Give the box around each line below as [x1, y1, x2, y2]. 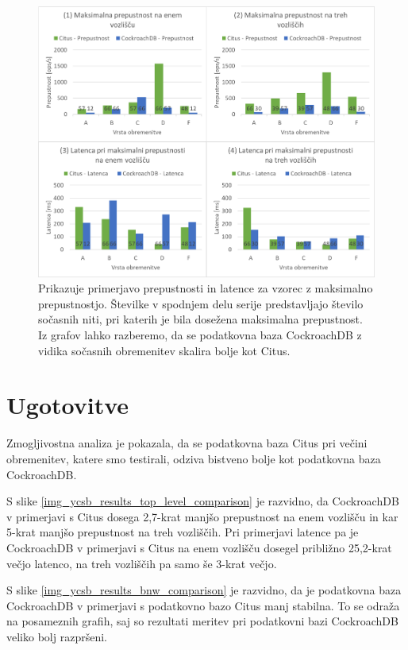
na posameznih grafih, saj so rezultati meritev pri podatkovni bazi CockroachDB [6, 613, 398, 629]
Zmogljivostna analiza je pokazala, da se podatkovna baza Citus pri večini [6, 435, 368, 451]
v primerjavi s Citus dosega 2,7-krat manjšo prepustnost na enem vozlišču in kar [6, 508, 398, 524]
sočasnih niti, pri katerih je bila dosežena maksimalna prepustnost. [38, 311, 363, 327]
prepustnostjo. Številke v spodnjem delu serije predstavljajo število [38, 295, 364, 311]
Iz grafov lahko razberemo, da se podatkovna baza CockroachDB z [38, 327, 362, 343]
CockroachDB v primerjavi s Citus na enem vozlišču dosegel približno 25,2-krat [6, 539, 392, 555]
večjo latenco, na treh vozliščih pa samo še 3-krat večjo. [6, 555, 277, 571]
